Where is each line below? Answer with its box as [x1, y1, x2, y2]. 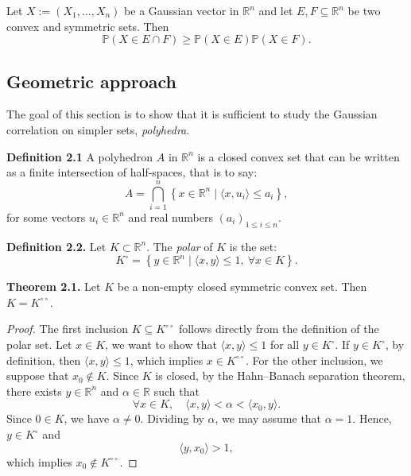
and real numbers [128, 208, 213, 225]
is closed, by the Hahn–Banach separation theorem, [155, 367, 405, 384]
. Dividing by [140, 410, 204, 427]
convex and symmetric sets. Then [6, 17, 169, 34]
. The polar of [146, 238, 213, 254]
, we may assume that [215, 410, 322, 427]
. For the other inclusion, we [246, 351, 383, 368]
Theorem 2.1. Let [6, 278, 101, 295]
